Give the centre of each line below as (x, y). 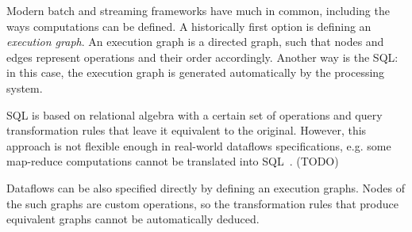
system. (25, 87)
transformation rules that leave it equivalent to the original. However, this (187, 130)
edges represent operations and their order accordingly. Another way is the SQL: (202, 57)
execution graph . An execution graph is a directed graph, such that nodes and (195, 42)
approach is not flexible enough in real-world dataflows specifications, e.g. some (199, 145)
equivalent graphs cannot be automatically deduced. (133, 219)
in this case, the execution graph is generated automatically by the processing (196, 72)
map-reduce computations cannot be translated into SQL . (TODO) (173, 161)
